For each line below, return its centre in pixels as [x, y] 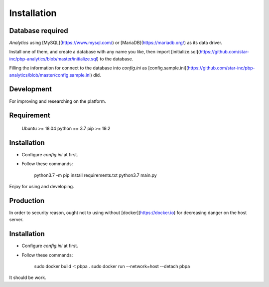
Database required [39, 31]
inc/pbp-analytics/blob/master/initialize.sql [53, 59]
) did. [96, 75]
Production [27, 200]
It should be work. [28, 278]
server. [16, 220]
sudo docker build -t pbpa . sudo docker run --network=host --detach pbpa [112, 266]
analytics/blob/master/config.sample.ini [50, 75]
